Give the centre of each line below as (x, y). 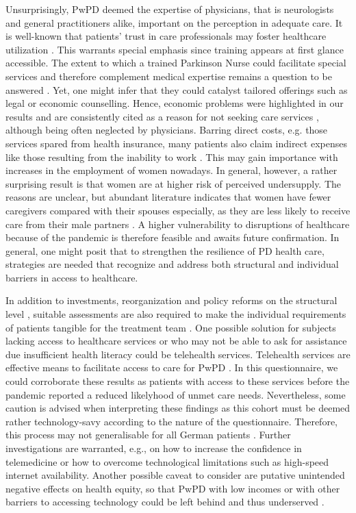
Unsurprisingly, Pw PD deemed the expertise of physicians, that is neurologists (170, 9)
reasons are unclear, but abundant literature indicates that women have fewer (168, 197)
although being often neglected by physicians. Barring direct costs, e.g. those (167, 130)
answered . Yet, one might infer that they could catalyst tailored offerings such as (177, 89)
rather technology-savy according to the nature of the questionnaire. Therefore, (171, 421)
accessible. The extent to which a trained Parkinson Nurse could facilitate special (176, 63)
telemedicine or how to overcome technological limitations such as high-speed (167, 461)
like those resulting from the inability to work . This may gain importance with (172, 157)
